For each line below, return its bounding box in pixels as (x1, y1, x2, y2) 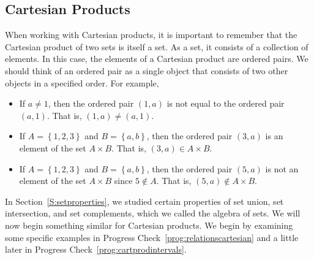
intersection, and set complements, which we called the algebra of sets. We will (5, 207, 301, 220)
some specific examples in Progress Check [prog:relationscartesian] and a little (5, 231, 299, 243)
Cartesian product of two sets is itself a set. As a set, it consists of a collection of (5, 40, 308, 53)
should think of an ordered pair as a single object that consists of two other (5, 64, 288, 77)
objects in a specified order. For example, (5, 76, 159, 89)
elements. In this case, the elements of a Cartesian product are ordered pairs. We (5, 52, 308, 65)
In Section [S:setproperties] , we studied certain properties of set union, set (5, 194, 284, 207)
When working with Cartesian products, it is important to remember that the (5, 28, 297, 41)
